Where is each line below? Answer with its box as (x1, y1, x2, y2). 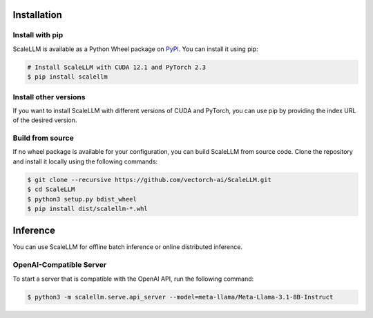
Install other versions (12, 92, 86, 101)
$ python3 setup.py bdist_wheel (27, 195, 137, 203)
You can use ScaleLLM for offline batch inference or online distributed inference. (12, 243, 243, 251)
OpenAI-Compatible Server (12, 260, 107, 270)
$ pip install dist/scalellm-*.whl (27, 204, 148, 212)
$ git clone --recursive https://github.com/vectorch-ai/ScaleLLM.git (27, 176, 272, 183)
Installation (12, 9, 62, 21)
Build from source (12, 133, 74, 143)
